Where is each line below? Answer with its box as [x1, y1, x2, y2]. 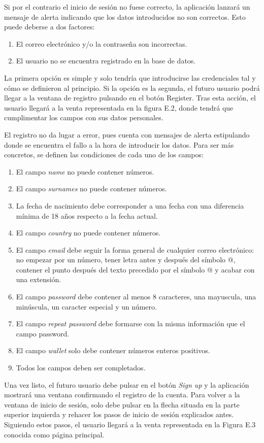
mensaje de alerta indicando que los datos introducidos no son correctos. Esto [4, 11, 246, 22]
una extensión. [16, 274, 61, 285]
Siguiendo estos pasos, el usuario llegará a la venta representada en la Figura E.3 [4, 419, 256, 429]
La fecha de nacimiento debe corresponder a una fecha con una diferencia [16, 200, 244, 211]
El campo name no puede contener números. [16, 166, 154, 177]
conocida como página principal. [4, 429, 105, 439]
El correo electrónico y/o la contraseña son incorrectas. [16, 38, 187, 49]
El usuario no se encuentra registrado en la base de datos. [16, 55, 196, 66]
